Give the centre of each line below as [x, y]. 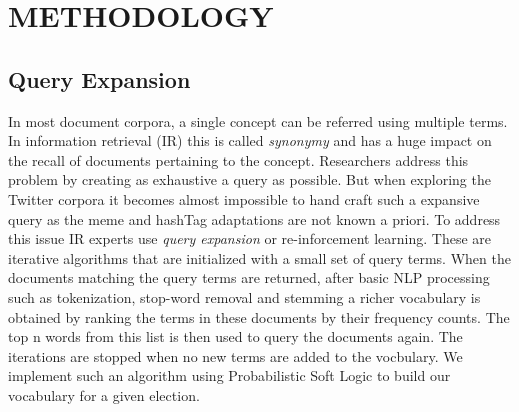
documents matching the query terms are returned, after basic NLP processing [249, 277]
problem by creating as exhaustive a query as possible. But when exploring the [249, 179]
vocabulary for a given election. [104, 394]
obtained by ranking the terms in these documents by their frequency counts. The [259, 316]
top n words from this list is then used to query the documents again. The [235, 336]
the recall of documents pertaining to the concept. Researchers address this [238, 159]
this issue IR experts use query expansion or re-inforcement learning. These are [250, 238]
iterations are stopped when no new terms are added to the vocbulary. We [235, 355]
